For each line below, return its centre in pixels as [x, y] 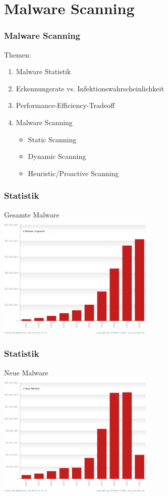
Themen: [18, 54]
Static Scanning [52, 139]
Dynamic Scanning [57, 156]
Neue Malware [26, 372]
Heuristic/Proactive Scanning [73, 173]
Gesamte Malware [32, 214]
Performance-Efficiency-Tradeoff [65, 105]
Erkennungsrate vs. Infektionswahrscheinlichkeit [90, 88]
